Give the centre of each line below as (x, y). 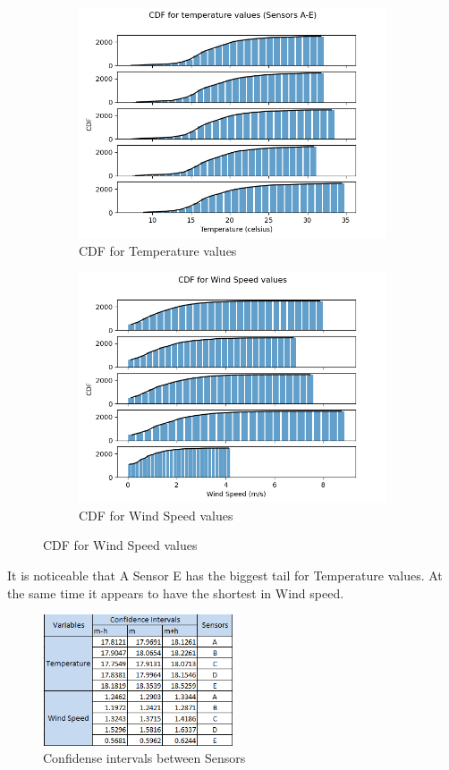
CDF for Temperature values (158, 250)
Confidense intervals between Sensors (144, 758)
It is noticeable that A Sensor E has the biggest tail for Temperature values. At (225, 575)
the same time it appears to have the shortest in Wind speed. (176, 592)
